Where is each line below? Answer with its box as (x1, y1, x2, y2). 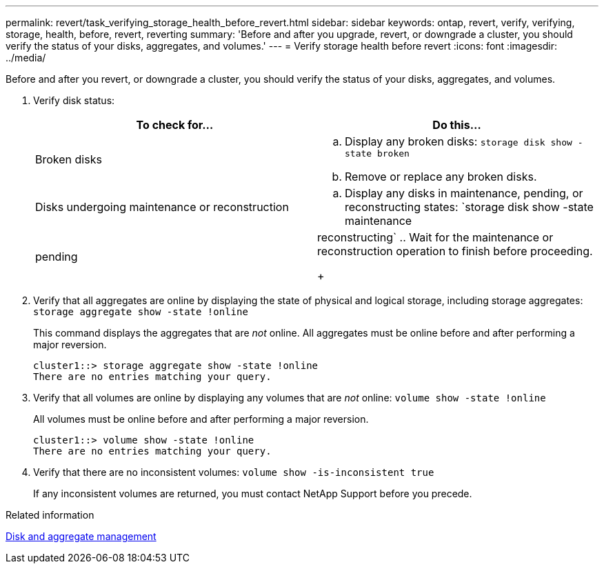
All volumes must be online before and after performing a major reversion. (33, 413, 369, 425)
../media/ (6, 52, 46, 63)
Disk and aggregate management (6, 530, 157, 542)
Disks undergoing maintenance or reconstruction (35, 200, 289, 214)
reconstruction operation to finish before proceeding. (317, 244, 593, 258)
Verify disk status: (33, 94, 115, 106)
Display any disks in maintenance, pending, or (345, 186, 583, 200)
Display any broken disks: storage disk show (345, 134, 572, 148)
